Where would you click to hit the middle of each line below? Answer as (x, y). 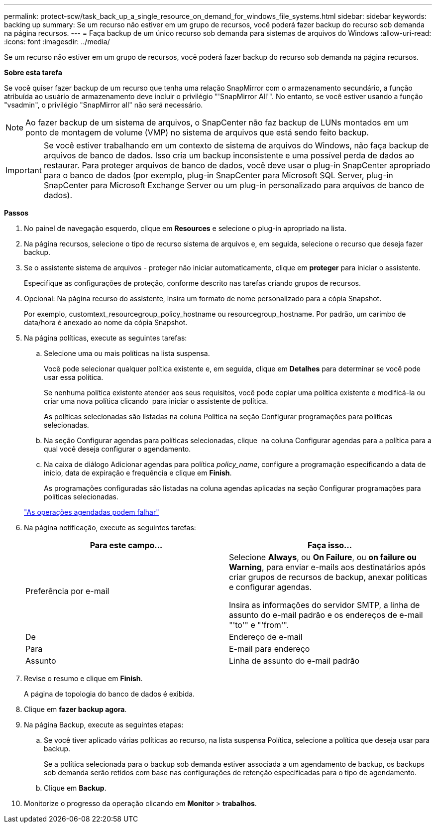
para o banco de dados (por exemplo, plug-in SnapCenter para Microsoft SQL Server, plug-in (218, 175)
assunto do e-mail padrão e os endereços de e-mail (326, 615)
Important (24, 170)
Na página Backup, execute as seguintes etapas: (104, 725)
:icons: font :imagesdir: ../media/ (57, 42)
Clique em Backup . (75, 788)
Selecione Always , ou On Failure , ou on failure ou (323, 557)
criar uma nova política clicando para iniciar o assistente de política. (156, 401)
